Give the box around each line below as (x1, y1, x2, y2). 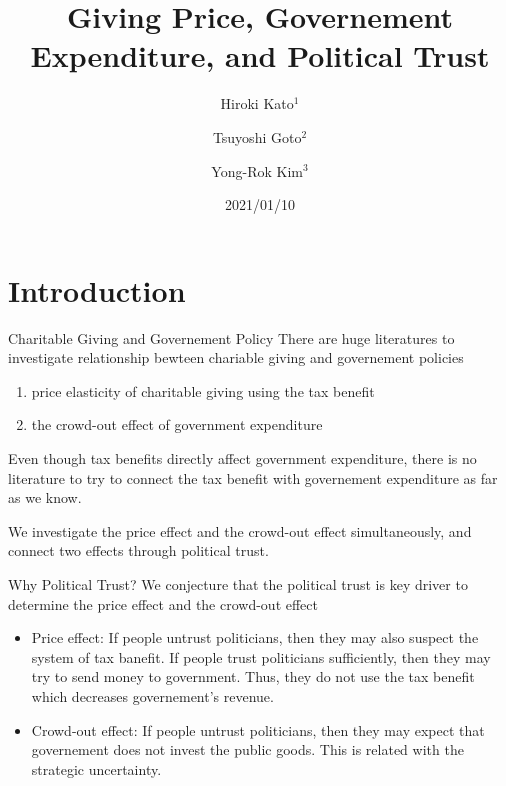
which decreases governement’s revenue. (31, 685, 274, 706)
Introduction (8, 269, 186, 310)
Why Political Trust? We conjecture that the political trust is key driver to (8, 573, 468, 594)
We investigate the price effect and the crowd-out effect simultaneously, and (8, 520, 472, 541)
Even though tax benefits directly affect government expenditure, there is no (8, 448, 477, 468)
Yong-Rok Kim (211, 160, 303, 181)
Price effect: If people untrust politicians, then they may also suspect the (31, 627, 479, 648)
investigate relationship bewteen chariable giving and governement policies (8, 347, 464, 368)
